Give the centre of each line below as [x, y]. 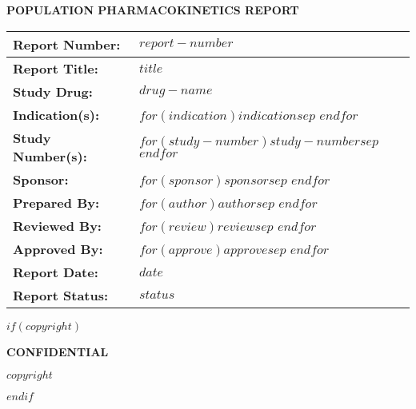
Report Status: [61, 295]
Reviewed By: [57, 225]
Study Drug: [53, 91]
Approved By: [58, 248]
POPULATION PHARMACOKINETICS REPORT [153, 10]
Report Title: [56, 68]
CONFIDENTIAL [58, 351]
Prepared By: [56, 202]
